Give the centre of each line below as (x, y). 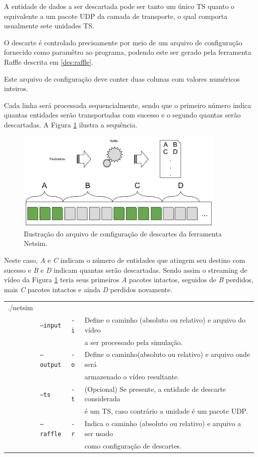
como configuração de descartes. (133, 445)
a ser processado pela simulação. (134, 342)
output (51, 365)
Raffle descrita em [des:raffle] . (49, 61)
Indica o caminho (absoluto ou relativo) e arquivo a (163, 423)
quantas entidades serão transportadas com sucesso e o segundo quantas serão (122, 115)
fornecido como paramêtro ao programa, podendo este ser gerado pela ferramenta (128, 52)
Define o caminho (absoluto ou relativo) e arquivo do (165, 320)
